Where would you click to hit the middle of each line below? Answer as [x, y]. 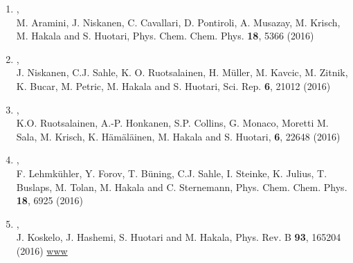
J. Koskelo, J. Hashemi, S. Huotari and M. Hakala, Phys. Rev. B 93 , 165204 [179, 237]
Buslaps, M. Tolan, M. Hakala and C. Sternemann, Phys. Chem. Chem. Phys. [182, 187]
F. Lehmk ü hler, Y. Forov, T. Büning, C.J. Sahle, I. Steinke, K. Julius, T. [172, 173]
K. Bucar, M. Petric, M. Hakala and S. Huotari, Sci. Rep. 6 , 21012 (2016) [173, 85]
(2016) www [42, 250]
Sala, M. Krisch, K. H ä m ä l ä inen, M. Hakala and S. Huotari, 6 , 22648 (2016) [178, 136]
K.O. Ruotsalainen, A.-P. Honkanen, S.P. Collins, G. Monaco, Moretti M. [172, 123]
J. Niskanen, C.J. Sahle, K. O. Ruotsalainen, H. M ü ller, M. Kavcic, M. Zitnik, [182, 72]
